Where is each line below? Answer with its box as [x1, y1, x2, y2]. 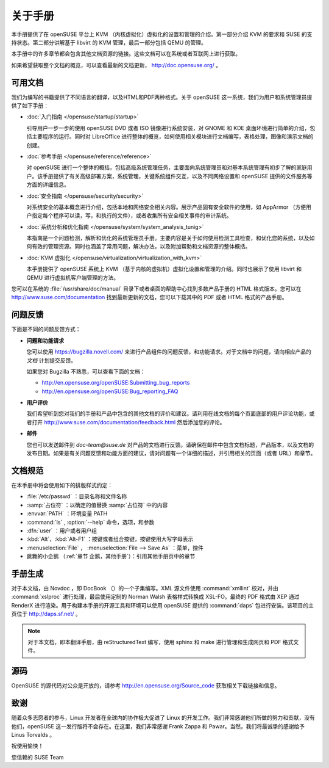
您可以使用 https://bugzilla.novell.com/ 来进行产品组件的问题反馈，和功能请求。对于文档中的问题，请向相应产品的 [26, 348, 312, 355]
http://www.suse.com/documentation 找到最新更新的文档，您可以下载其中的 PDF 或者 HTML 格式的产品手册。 [11, 294, 288, 301]
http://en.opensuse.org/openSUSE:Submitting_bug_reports [41, 379, 190, 386]
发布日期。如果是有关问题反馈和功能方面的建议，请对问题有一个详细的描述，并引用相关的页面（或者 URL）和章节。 [26, 449, 316, 457]
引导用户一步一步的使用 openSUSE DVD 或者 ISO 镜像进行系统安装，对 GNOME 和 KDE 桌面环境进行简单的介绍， [26, 124, 310, 131]
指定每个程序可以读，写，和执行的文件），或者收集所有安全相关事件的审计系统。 [31, 212, 232, 219]
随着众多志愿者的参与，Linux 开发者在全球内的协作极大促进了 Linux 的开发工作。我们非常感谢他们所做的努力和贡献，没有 [11, 714, 315, 722]
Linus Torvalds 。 [11, 731, 55, 738]
